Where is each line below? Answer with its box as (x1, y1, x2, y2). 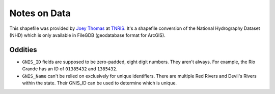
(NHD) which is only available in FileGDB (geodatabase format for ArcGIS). (9, 32, 166, 38)
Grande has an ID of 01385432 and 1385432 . (22, 66, 118, 72)
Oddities (9, 45, 37, 54)
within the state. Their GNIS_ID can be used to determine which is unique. (22, 80, 177, 86)
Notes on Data (9, 8, 71, 19)
